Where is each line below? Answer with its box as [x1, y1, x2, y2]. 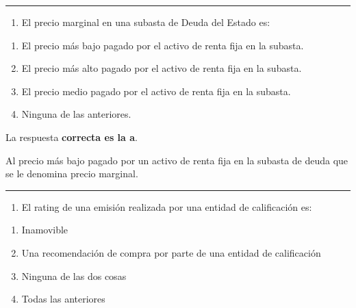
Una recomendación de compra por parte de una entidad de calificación [21, 245, 321, 259]
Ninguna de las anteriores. [21, 107, 131, 121]
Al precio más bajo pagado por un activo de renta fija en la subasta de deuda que [5, 153, 348, 167]
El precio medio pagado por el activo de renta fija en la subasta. [21, 84, 291, 98]
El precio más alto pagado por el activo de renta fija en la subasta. [21, 61, 302, 75]
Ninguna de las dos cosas [21, 268, 127, 283]
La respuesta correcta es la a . [5, 129, 138, 144]
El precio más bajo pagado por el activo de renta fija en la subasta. [21, 38, 304, 52]
